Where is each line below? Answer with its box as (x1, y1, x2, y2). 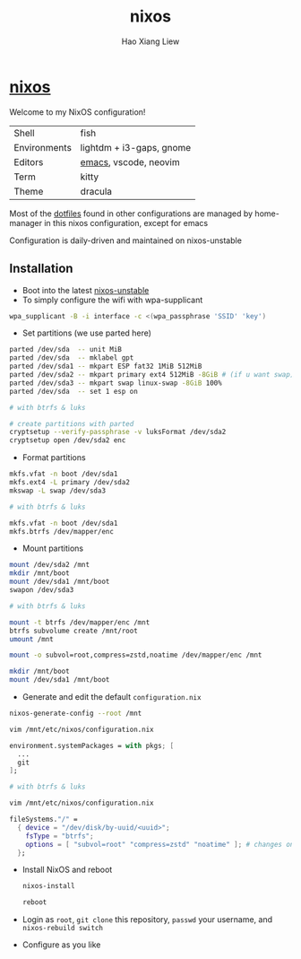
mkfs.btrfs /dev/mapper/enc (9, 527, 115, 536)
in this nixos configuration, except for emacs (44, 217, 209, 228)
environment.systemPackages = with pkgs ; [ (9, 741, 175, 750)
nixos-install (21, 882, 75, 891)
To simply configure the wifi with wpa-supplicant (21, 294, 203, 305)
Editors (13, 155, 44, 168)
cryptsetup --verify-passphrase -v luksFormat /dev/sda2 (9, 428, 227, 437)
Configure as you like (21, 939, 101, 950)
